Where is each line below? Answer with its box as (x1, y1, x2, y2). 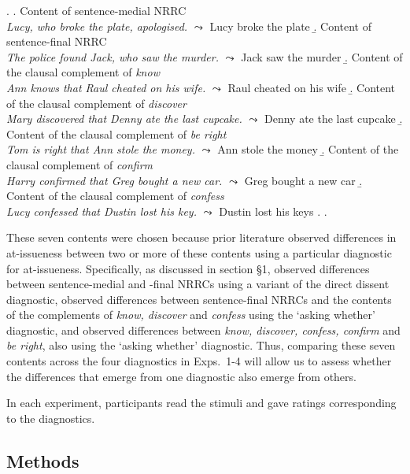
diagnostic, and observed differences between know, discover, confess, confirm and (6, 321, 401, 338)
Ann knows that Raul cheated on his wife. (6, 79, 206, 95)
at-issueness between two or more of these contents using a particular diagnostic (6, 244, 392, 261)
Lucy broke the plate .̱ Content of (209, 17, 371, 34)
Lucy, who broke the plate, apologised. (6, 17, 188, 34)
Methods (6, 448, 79, 472)
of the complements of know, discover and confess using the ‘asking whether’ (6, 306, 375, 323)
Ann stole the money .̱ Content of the (217, 141, 399, 157)
